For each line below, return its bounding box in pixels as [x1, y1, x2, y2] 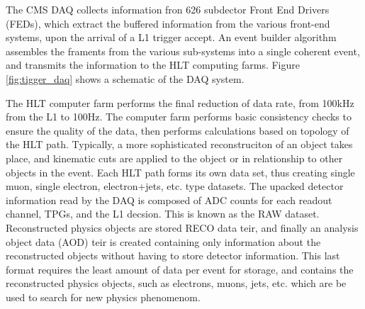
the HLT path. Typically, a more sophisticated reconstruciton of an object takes [6, 137, 353, 152]
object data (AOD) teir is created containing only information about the [6, 234, 321, 249]
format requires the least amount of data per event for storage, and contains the [6, 262, 354, 276]
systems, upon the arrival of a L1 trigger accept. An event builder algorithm [6, 30, 337, 45]
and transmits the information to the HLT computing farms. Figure [6, 57, 300, 72]
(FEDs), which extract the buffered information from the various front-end [6, 16, 330, 30]
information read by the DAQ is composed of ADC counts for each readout [6, 192, 332, 207]
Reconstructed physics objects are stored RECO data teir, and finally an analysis [6, 220, 359, 235]
